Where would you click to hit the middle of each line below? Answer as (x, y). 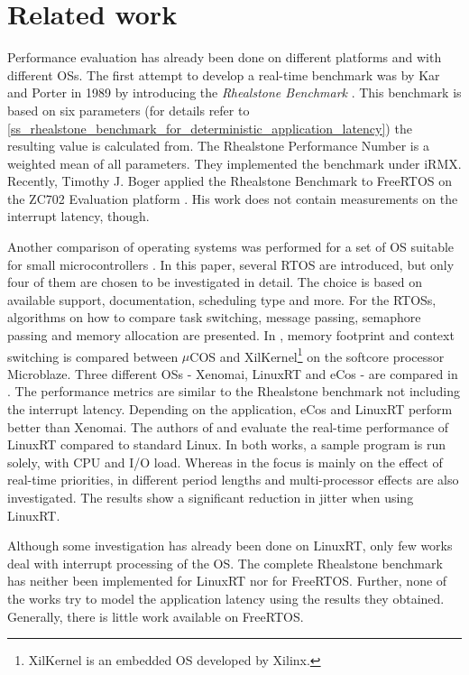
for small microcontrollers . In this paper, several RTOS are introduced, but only (231, 264)
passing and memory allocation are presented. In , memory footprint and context (231, 335)
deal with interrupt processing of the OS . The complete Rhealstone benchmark (225, 563)
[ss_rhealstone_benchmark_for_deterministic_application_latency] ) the (210, 128)
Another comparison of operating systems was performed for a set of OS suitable (231, 247)
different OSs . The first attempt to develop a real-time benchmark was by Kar (224, 74)
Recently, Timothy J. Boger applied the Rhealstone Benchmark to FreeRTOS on (230, 181)
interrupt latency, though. (78, 216)
